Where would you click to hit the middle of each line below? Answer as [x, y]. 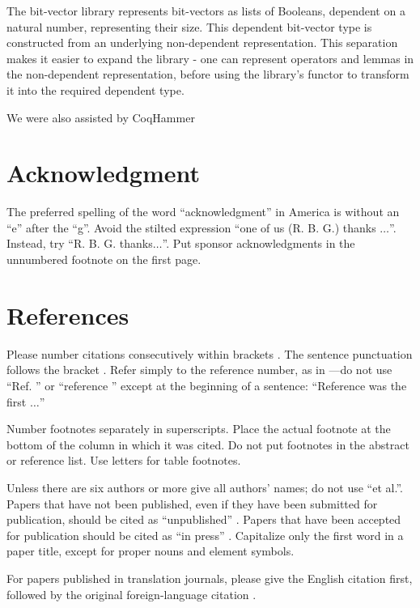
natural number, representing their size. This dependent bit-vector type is [189, 26]
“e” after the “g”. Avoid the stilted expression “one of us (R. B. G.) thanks [191, 227]
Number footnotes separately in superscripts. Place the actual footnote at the [199, 429]
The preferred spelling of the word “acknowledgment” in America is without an [203, 212]
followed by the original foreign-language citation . [132, 594]
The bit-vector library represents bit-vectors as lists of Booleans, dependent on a [206, 11]
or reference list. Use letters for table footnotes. [124, 460]
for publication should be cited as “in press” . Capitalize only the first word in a [205, 535]
